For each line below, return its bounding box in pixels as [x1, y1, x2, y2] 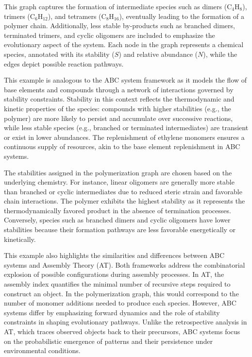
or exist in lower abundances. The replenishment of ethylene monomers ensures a [4, 132, 245, 142]
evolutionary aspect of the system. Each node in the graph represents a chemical [4, 39, 244, 50]
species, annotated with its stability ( [4, 49, 115, 59]
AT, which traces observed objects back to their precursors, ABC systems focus [4, 326, 240, 336]
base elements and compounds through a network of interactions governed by [4, 84, 234, 94]
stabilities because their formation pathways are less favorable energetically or [4, 224, 236, 235]
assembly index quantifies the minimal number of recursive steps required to [4, 279, 231, 289]
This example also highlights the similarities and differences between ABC [4, 250, 225, 260]
